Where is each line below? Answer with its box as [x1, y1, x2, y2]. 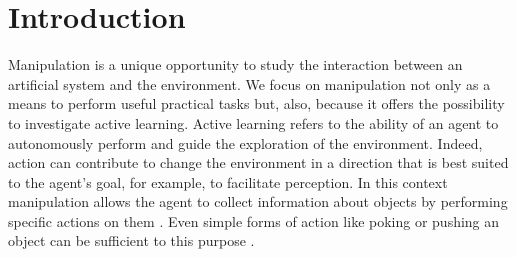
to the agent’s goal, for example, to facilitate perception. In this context [8, 171, 448, 192]
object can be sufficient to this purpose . [8, 230, 255, 251]
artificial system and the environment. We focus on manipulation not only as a [8, 73, 491, 94]
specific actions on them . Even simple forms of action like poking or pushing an [8, 210, 500, 231]
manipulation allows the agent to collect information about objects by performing [8, 191, 508, 212]
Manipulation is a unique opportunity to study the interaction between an [8, 54, 463, 75]
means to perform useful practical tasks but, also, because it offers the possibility [8, 93, 505, 114]
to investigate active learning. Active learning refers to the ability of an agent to [8, 112, 499, 133]
